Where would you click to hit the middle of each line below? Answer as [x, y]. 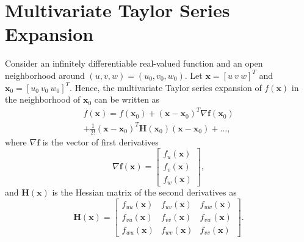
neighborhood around [45, 75]
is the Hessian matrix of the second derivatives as [144, 192]
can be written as [127, 99]
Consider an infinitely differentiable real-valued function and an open [134, 63]
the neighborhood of [43, 99]
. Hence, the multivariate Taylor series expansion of [166, 87]
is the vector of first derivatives [100, 141]
